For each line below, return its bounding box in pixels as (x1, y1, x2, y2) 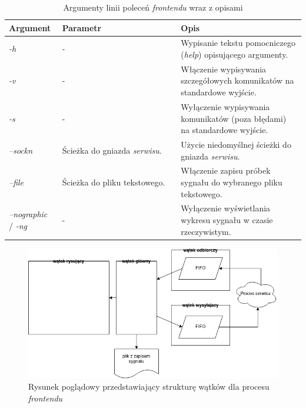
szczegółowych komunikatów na (181, 74, 294, 87)
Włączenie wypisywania (181, 62, 267, 75)
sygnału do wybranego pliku (181, 175, 282, 188)
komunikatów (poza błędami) (181, 112, 287, 124)
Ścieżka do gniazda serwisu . (62, 144, 162, 156)
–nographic (9, 208, 48, 220)
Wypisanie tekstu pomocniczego (181, 37, 295, 49)
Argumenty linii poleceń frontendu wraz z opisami (63, 1, 243, 13)
